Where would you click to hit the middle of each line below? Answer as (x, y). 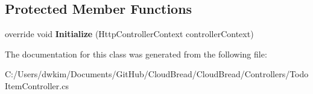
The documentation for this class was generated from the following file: (136, 54)
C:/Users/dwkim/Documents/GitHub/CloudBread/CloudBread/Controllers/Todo (157, 74)
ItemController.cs (37, 85)
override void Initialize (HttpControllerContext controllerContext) (129, 34)
